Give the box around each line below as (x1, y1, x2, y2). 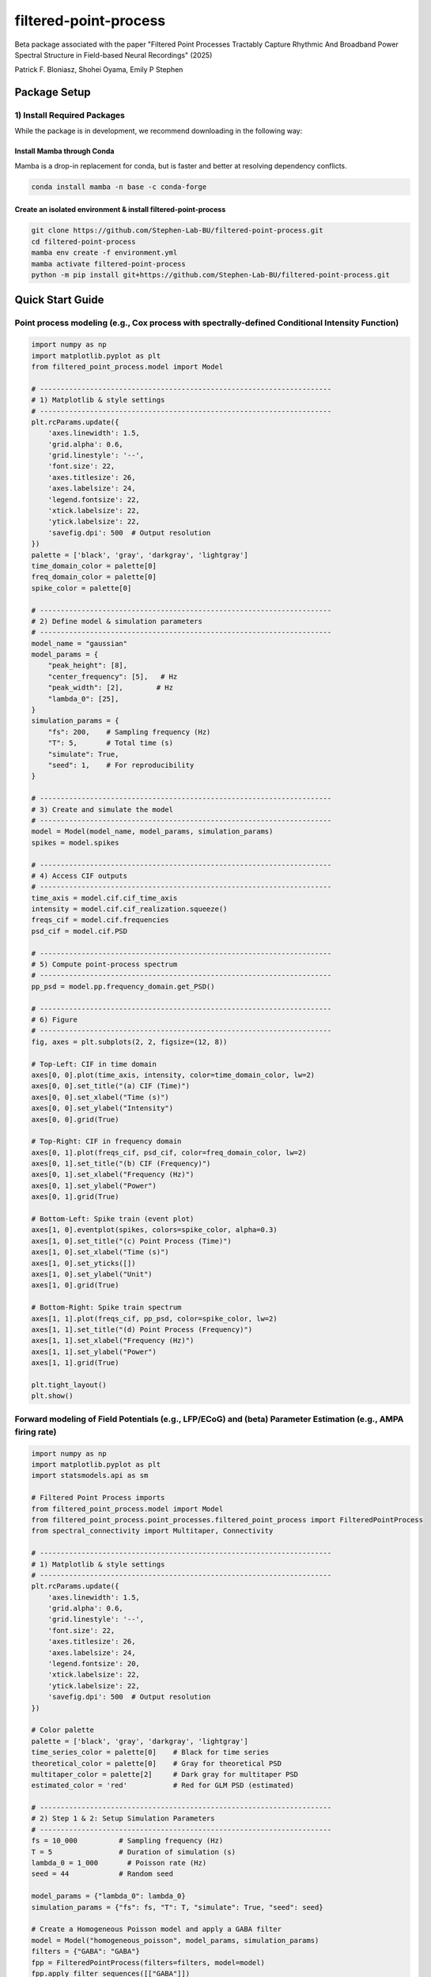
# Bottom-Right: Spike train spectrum (31, 1303, 182, 1312)
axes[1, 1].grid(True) (31, 1359, 119, 1367)
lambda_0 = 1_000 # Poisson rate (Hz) (31, 1858, 207, 1868)
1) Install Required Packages (14, 110, 126, 121)
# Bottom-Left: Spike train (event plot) (31, 1215, 195, 1223)
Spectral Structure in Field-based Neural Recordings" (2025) (14, 50, 213, 59)
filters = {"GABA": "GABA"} (31, 1947, 140, 1956)
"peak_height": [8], (47, 661, 128, 670)
